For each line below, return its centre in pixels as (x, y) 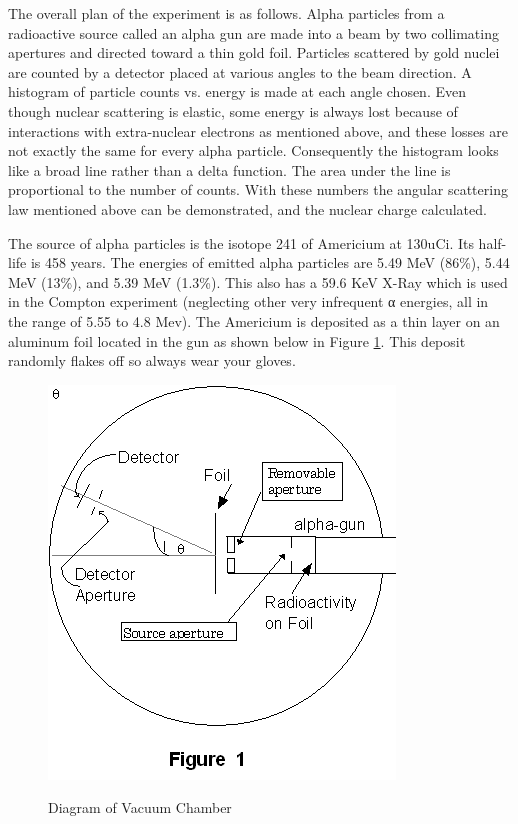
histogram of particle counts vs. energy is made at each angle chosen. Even (237, 91)
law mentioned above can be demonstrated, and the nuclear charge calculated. (247, 208)
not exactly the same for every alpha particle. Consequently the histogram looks (253, 150)
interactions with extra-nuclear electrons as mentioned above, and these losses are (258, 130)
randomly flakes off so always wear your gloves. (152, 360)
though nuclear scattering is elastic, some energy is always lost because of (233, 110)
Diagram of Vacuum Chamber (140, 807)
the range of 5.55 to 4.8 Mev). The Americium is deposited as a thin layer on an (254, 320)
